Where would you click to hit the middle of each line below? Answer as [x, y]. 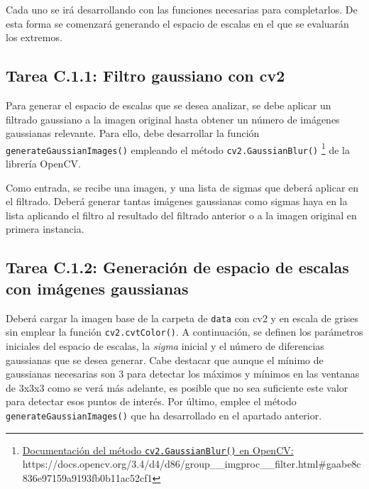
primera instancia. [45, 229]
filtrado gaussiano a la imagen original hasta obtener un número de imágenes [173, 119]
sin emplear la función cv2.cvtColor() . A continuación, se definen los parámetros [184, 332]
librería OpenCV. [43, 164]
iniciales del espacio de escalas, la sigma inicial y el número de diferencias [165, 345]
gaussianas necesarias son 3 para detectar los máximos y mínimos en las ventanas [183, 374]
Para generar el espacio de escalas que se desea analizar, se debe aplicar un [169, 105]
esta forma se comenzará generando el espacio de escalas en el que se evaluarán [177, 23]
